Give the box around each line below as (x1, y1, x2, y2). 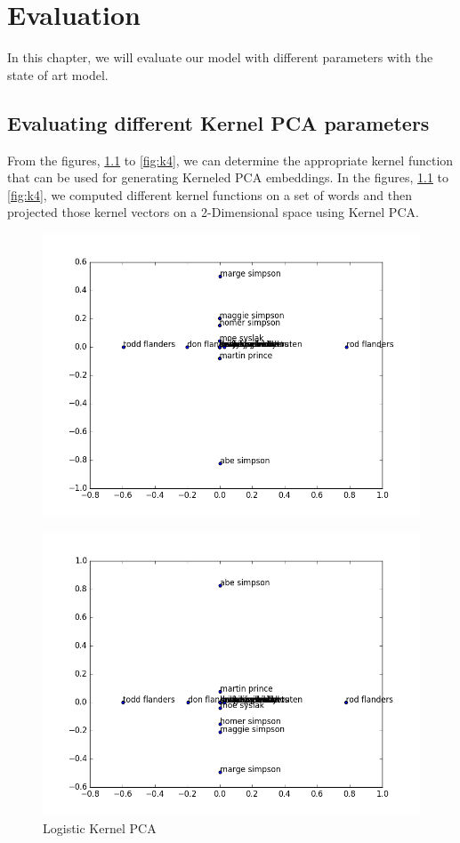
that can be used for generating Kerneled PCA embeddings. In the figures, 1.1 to (7, 168, 449, 187)
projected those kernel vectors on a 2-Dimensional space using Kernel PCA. (7, 203, 419, 221)
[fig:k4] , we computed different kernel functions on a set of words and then (7, 185, 412, 204)
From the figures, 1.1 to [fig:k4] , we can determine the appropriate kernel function (7, 150, 454, 169)
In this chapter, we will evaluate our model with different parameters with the (7, 48, 433, 67)
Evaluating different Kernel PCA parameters (7, 108, 430, 136)
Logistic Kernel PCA (43, 819, 157, 838)
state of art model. (7, 65, 109, 84)
